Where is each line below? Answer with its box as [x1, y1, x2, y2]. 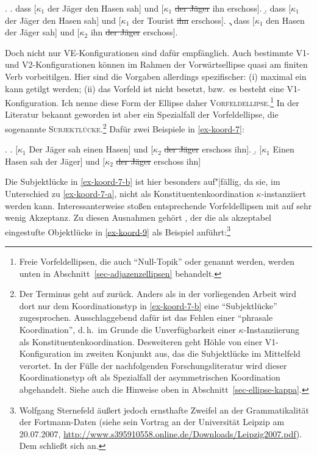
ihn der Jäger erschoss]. [90, 26, 178, 38]
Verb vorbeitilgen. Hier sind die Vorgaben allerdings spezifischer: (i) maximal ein [5, 70, 307, 82]
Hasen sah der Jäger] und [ [5, 154, 105, 167]
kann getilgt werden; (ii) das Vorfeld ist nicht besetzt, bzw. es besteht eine [5, 82, 284, 95]
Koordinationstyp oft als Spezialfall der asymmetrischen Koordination [19, 371, 280, 384]
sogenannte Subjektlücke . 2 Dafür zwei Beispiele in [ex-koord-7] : [5, 121, 244, 135]
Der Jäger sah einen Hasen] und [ [29, 143, 154, 156]
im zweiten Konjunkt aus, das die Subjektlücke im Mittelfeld [73, 347, 301, 360]
